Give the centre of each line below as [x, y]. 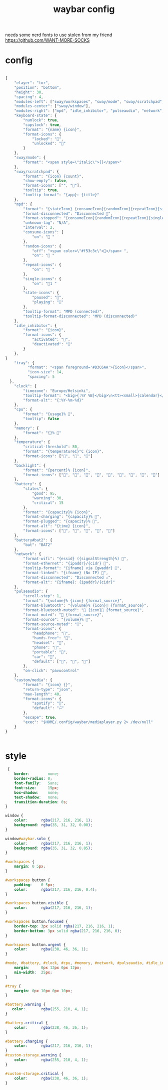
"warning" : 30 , [48, 498]
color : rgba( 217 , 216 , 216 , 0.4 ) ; [56, 889]
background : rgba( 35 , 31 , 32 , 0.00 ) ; [53, 825]
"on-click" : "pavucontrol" [51, 671]
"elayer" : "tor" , [32, 83]
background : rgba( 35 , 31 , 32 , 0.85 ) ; [53, 848]
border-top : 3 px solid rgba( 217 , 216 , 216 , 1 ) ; [65, 926]
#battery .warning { [25, 1005]
